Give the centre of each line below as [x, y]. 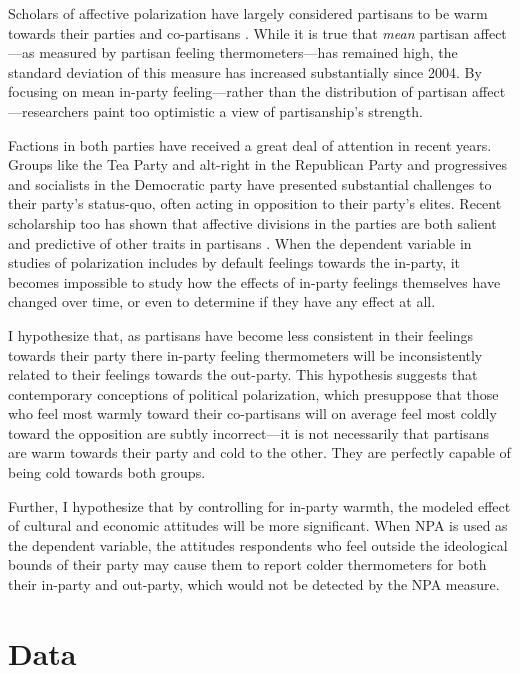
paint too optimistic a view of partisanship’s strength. [258, 110]
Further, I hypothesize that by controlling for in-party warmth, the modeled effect [259, 505]
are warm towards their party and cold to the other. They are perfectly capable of [259, 452]
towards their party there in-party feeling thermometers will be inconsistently [245, 354]
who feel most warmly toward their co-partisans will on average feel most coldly [252, 413]
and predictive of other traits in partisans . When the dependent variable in [240, 242]
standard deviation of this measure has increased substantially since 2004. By [245, 71]
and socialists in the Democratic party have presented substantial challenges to [250, 183]
